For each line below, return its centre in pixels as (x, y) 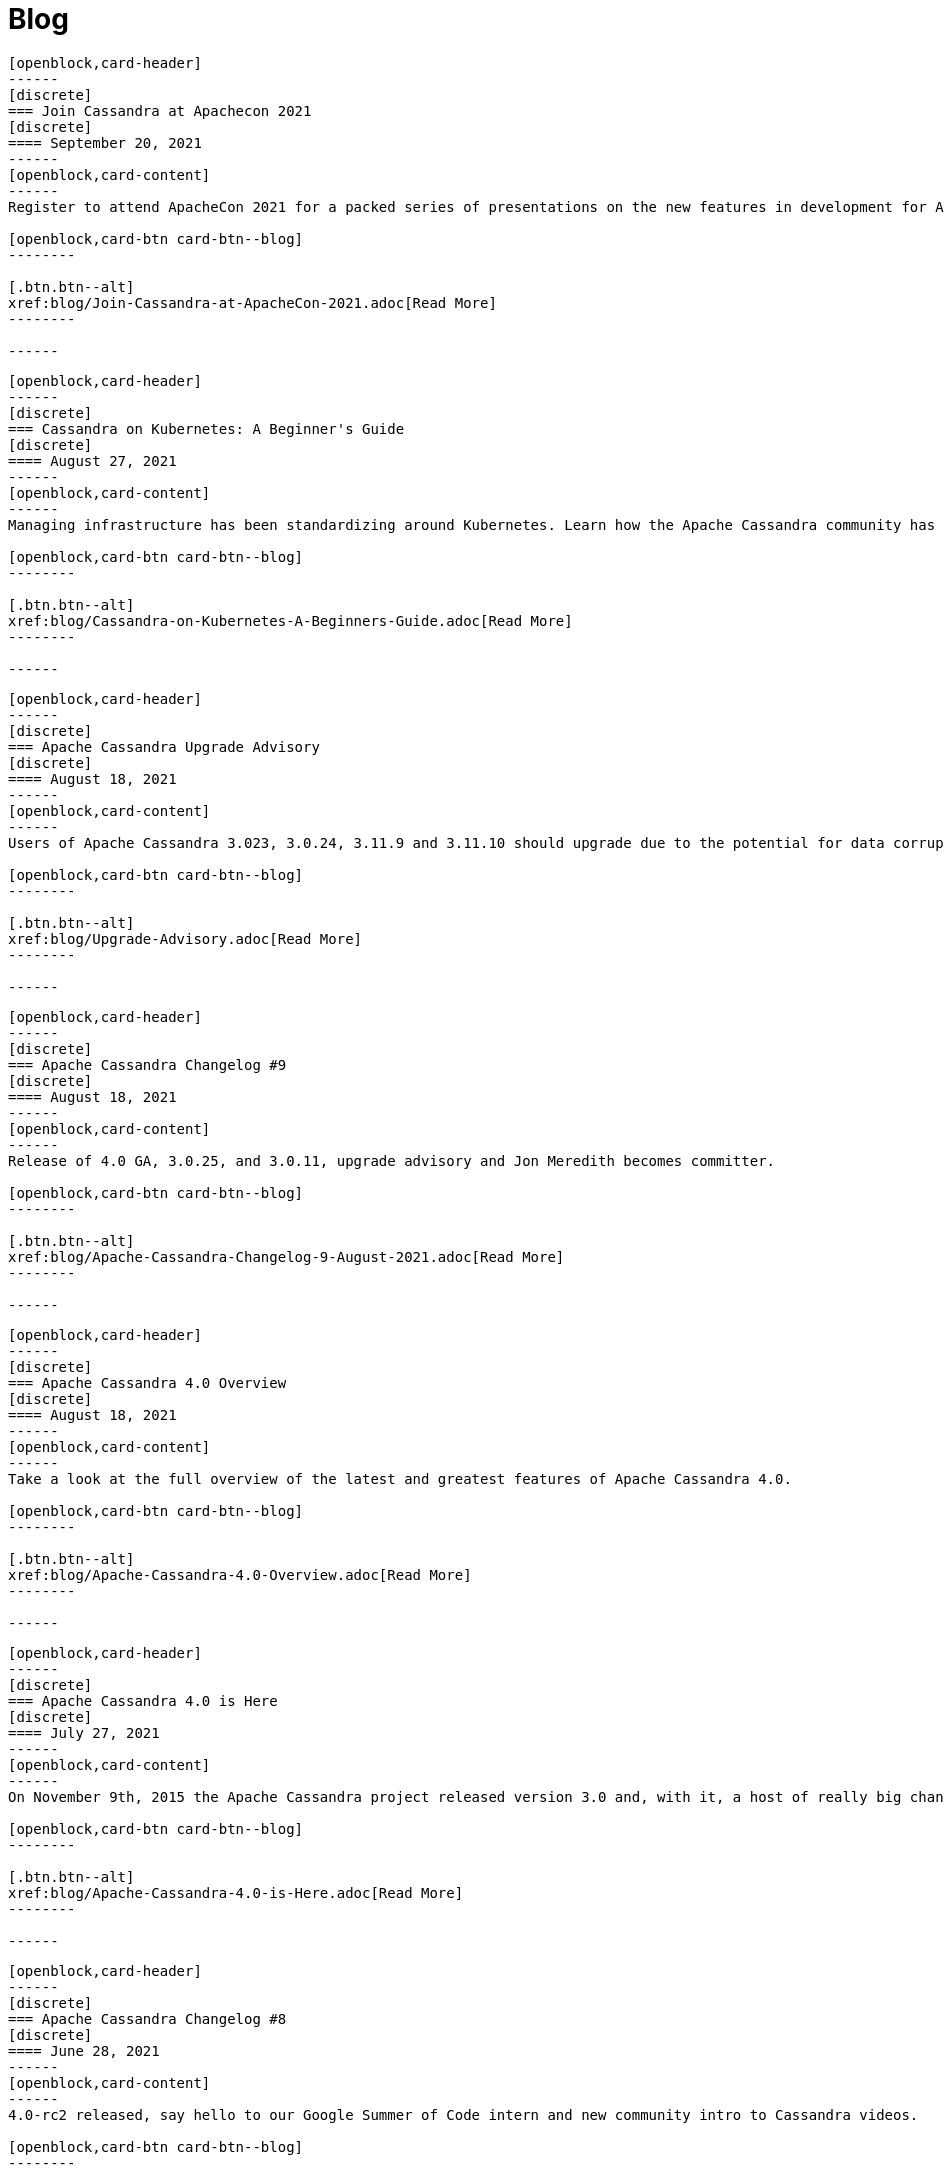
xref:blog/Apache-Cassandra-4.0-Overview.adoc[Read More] (240, 1574)
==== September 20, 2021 (105, 142)
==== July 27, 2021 (84, 1732)
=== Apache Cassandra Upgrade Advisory (164, 746)
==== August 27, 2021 (92, 460)
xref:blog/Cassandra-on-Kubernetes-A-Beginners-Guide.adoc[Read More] (290, 620)
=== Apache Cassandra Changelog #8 (147, 2018)
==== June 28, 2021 (84, 2050)
